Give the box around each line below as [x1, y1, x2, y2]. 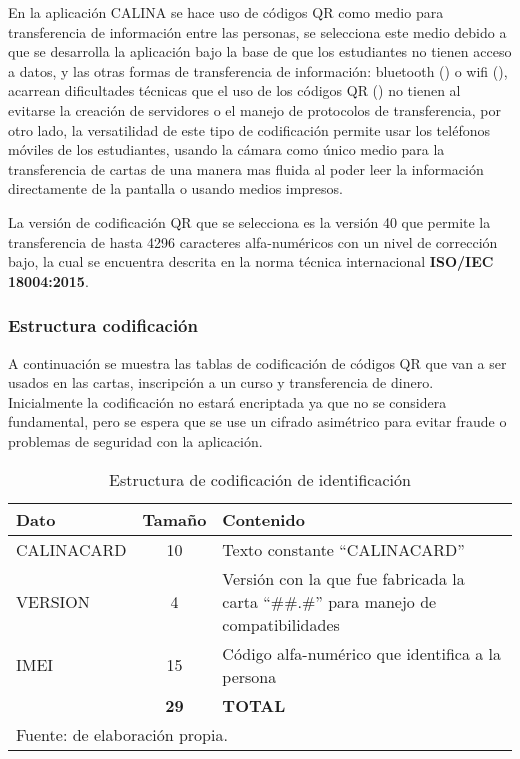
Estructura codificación [8, 313, 198, 338]
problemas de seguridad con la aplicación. [8, 430, 263, 451]
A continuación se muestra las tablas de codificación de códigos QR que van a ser [8, 352, 507, 373]
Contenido [222, 507, 305, 531]
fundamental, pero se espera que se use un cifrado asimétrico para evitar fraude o [8, 411, 507, 432]
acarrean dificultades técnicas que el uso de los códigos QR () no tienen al [8, 80, 461, 101]
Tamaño [142, 507, 207, 531]
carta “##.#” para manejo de [222, 589, 437, 613]
